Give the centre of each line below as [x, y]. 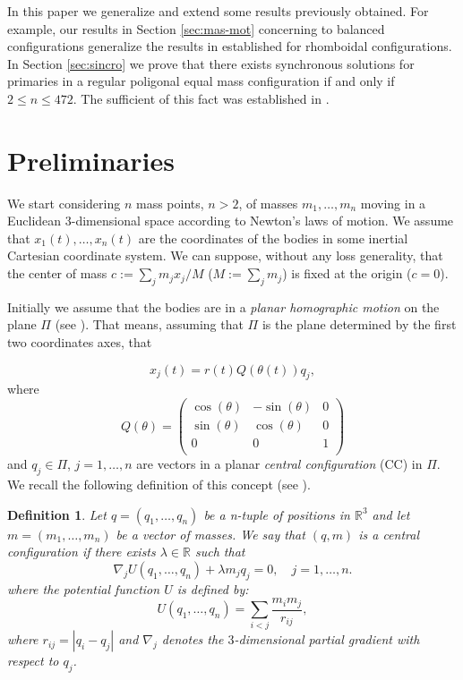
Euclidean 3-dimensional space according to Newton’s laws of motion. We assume [231, 221]
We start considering [64, 203]
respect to [33, 661]
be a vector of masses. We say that [210, 534]
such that [220, 552]
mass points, [170, 203]
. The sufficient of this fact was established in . [201, 98]
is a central [389, 534]
